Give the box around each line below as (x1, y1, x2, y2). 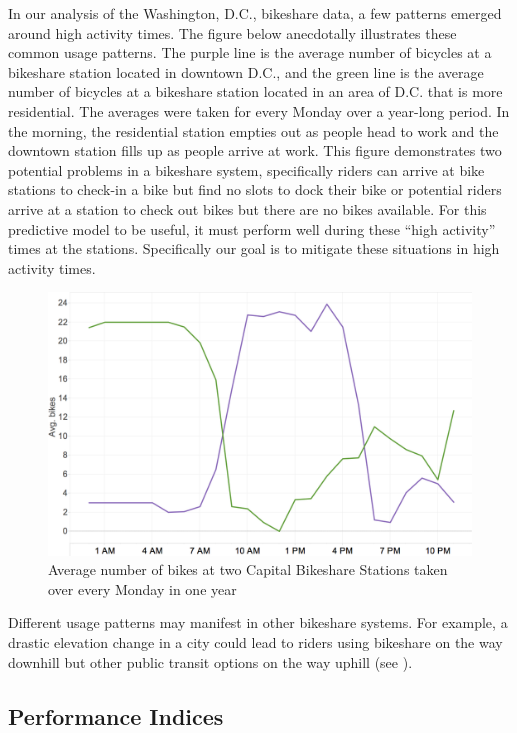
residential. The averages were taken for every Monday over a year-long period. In (8, 100, 510, 121)
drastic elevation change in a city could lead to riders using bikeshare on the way (8, 632, 503, 653)
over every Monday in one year (48, 578, 237, 599)
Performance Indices (8, 700, 224, 731)
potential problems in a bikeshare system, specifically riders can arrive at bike (8, 159, 485, 180)
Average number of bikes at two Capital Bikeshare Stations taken (48, 559, 448, 580)
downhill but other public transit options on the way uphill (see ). (8, 651, 413, 672)
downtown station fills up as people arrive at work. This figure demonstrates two (8, 140, 502, 161)
